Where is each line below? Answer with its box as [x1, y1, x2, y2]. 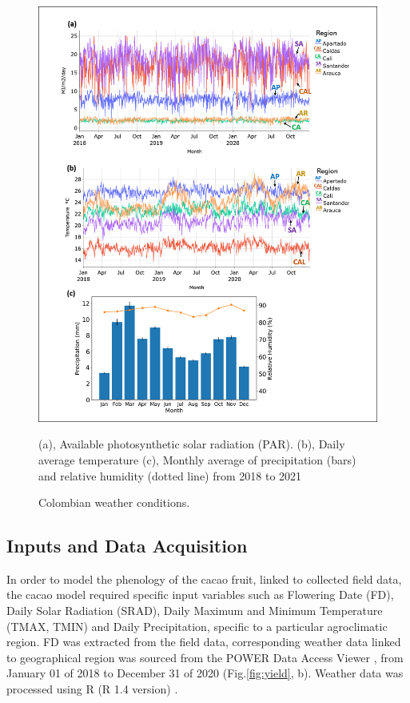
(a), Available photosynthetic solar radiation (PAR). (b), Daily [38, 436, 345, 452]
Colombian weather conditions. [38, 494, 190, 511]
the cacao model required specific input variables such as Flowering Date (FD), [6, 586, 394, 603]
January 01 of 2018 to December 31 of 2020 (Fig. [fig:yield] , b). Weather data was [6, 665, 404, 681]
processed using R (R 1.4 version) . [6, 681, 178, 697]
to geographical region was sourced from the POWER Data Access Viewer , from [6, 649, 404, 665]
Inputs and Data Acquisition [6, 533, 248, 558]
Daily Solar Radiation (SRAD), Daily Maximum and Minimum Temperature [6, 602, 383, 619]
